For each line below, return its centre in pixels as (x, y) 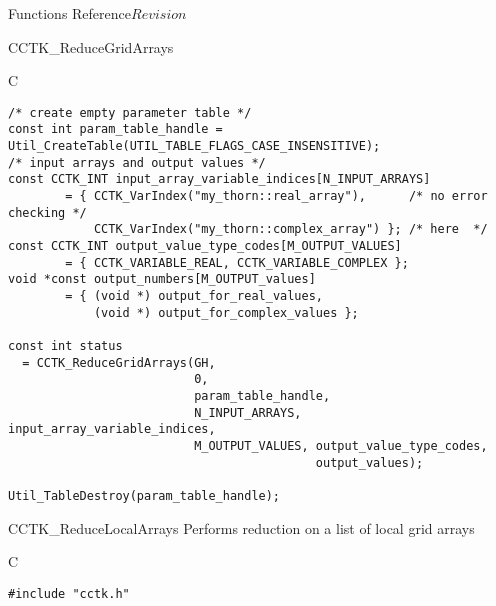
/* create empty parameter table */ (130, 112)
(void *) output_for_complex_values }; (226, 312)
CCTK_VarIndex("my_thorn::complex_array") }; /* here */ (290, 229)
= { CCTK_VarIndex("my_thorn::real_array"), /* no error (276, 196)
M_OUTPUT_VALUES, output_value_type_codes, (341, 445)
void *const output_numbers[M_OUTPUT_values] (162, 279)
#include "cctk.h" (69, 593)
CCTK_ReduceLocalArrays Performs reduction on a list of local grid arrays (241, 527)
